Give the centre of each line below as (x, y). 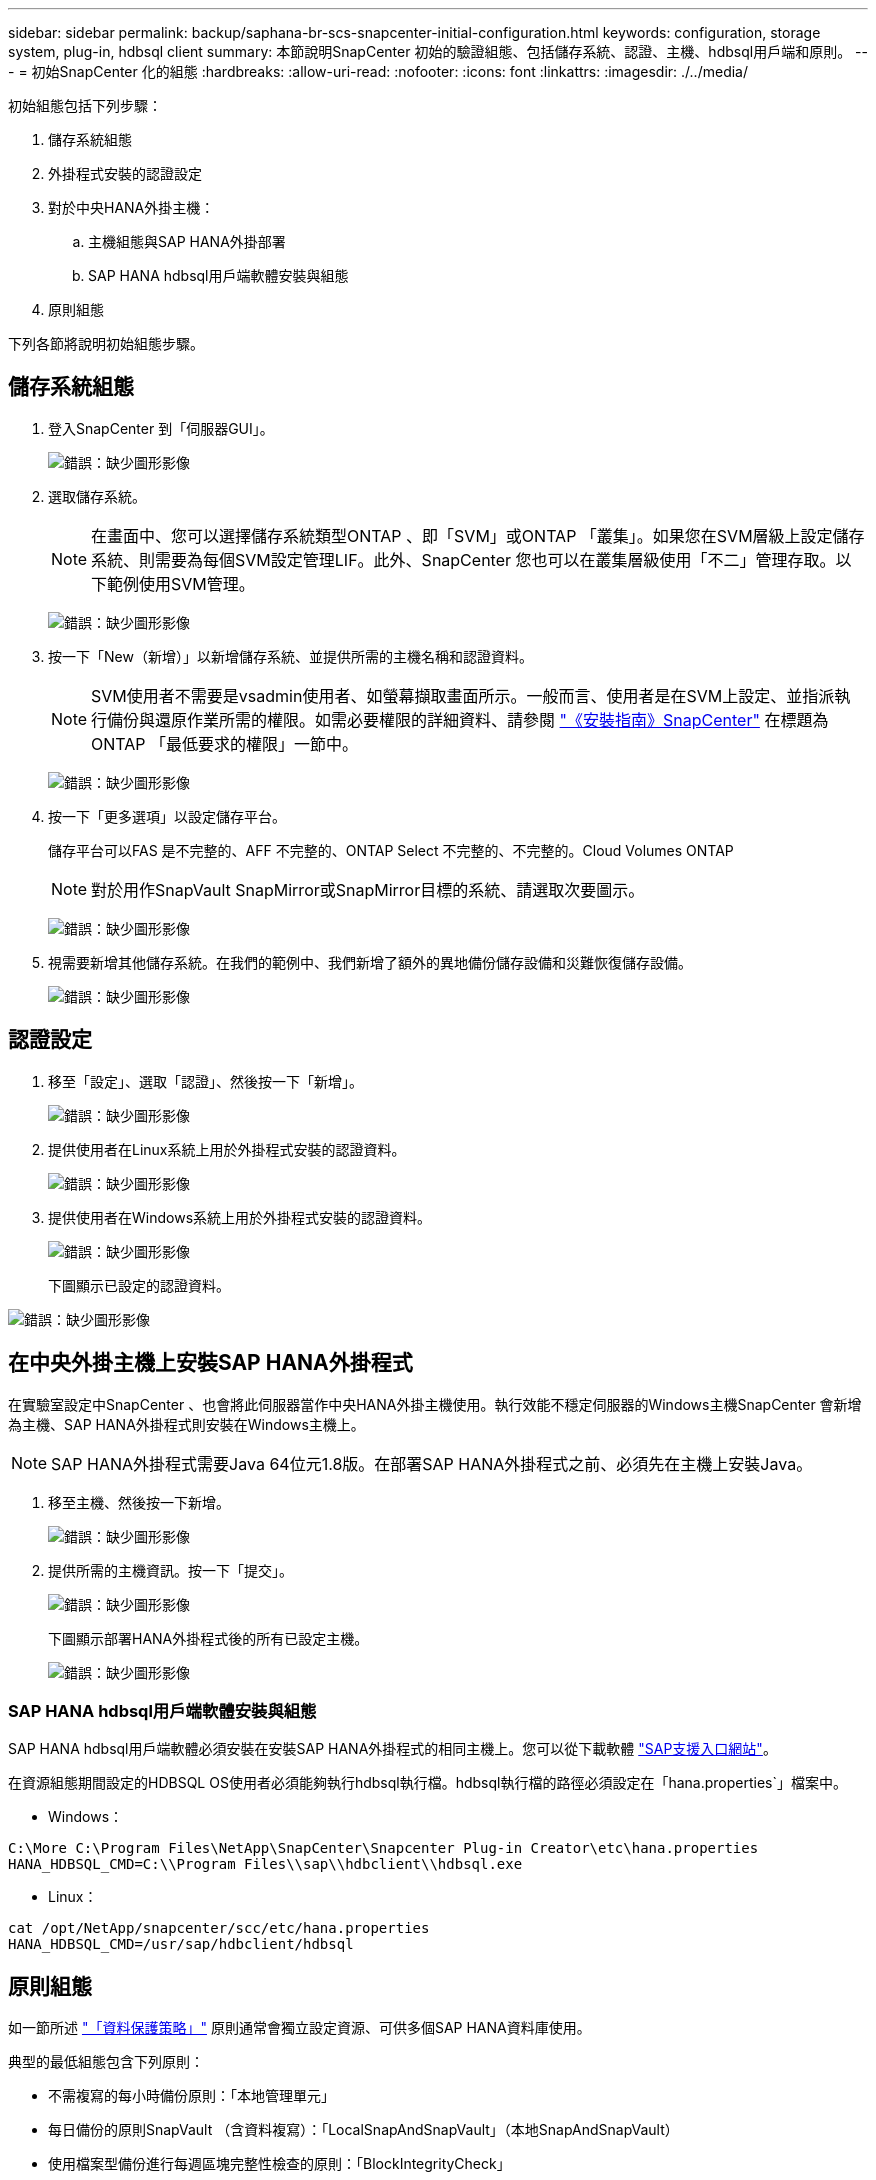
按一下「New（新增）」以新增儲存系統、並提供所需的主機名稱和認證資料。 (290, 656)
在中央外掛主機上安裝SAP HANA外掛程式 (210, 1363)
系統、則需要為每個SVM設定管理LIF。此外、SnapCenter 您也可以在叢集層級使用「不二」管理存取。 (463, 559)
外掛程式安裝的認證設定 (125, 173)
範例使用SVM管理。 (181, 583)
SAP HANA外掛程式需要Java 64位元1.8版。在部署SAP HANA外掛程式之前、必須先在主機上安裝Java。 (432, 1463)
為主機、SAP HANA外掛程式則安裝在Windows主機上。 (186, 1424)
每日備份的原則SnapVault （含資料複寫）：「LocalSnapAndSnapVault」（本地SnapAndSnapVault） (363, 2130)
